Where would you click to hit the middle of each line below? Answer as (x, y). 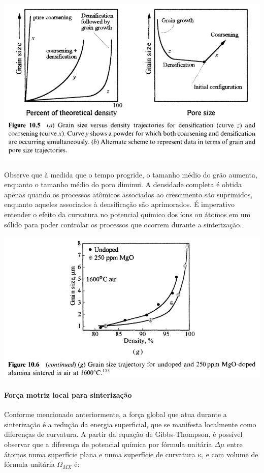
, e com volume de (230, 454)
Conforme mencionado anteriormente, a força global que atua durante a (115, 414)
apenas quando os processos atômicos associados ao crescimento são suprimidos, (128, 194)
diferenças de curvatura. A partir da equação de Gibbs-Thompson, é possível (123, 434)
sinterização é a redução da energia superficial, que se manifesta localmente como (130, 424)
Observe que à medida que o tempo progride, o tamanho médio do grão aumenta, (131, 174)
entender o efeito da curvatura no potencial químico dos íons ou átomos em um (127, 214)
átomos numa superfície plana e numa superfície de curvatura (100, 454)
